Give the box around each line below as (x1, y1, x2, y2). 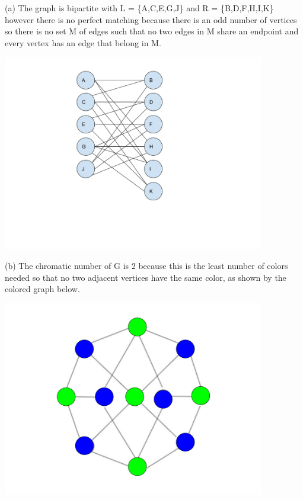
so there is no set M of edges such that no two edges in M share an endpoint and (5, 25, 299, 37)
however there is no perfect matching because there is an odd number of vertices (5, 13, 297, 25)
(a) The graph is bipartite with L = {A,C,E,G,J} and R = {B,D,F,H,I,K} (5, 2, 274, 14)
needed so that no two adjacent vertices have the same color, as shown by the (5, 271, 286, 283)
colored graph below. (5, 283, 80, 295)
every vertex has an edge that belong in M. (5, 36, 161, 49)
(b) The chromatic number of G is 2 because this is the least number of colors (5, 259, 288, 271)
